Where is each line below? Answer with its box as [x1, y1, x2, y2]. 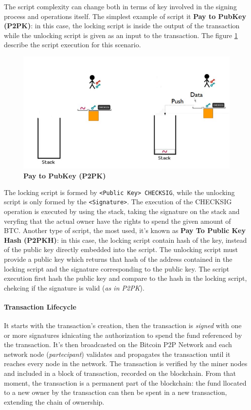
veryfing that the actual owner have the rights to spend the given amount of [4, 215, 231, 226]
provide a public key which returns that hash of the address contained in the [4, 254, 233, 264]
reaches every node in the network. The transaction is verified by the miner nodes [4, 358, 248, 369]
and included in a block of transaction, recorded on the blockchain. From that [4, 368, 236, 378]
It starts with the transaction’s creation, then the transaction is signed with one [4, 320, 242, 331]
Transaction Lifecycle [4, 301, 76, 312]
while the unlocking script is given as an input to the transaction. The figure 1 [4, 30, 238, 40]
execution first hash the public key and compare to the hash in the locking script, [4, 273, 247, 283]
